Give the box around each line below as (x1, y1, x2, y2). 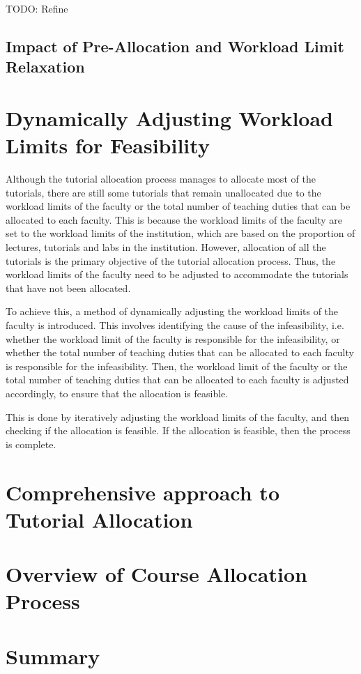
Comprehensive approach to (6, 477, 279, 506)
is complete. (6, 436, 56, 451)
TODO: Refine (6, 1, 68, 15)
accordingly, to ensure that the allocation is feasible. (6, 385, 229, 400)
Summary (6, 641, 100, 670)
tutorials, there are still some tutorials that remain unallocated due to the (6, 185, 321, 199)
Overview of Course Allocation (6, 560, 307, 588)
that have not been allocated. (6, 280, 131, 295)
